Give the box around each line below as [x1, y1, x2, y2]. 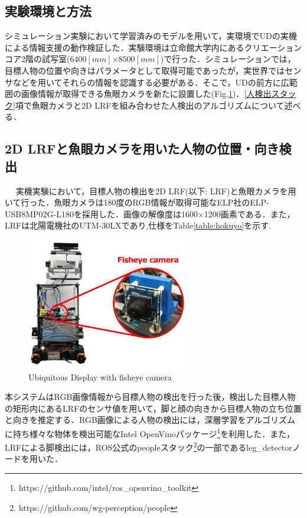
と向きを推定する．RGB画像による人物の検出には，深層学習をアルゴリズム [5, 413, 295, 426]
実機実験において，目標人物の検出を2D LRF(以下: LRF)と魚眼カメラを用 [15, 184, 296, 197]
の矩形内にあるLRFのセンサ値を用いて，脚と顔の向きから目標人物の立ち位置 [5, 402, 302, 414]
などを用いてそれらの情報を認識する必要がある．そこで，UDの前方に [12, 76, 281, 88]
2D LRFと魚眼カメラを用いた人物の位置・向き [5, 139, 279, 158]
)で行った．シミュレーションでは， [160, 53, 296, 65]
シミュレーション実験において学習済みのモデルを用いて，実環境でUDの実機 [5, 30, 297, 42]
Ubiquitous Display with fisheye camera [28, 370, 172, 383]
